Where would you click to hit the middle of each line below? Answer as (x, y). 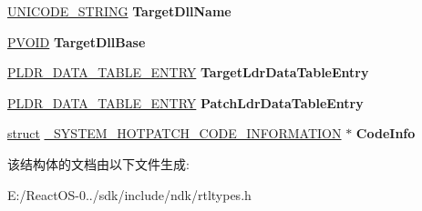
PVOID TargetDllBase (77, 41)
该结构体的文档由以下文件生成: (98, 163)
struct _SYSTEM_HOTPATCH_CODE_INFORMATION (175, 133)
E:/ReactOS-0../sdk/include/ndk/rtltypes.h (129, 194)
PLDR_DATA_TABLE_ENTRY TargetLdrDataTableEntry (188, 72)
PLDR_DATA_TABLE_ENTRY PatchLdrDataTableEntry (185, 102)
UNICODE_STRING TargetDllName (119, 11)
